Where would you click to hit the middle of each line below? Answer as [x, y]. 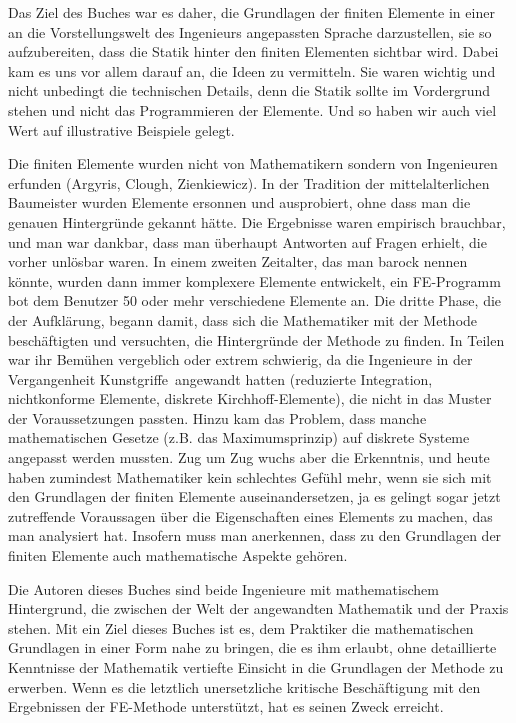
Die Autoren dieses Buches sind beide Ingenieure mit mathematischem [223, 588]
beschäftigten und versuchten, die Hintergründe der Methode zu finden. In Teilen [256, 339]
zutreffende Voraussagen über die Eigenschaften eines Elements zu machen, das [250, 515]
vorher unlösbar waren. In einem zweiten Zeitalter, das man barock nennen [238, 261]
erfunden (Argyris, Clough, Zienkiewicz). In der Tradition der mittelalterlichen [249, 182]
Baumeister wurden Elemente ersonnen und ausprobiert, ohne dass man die [239, 202]
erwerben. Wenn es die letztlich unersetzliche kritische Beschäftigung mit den [244, 686]
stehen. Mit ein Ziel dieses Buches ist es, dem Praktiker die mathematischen [241, 627]
